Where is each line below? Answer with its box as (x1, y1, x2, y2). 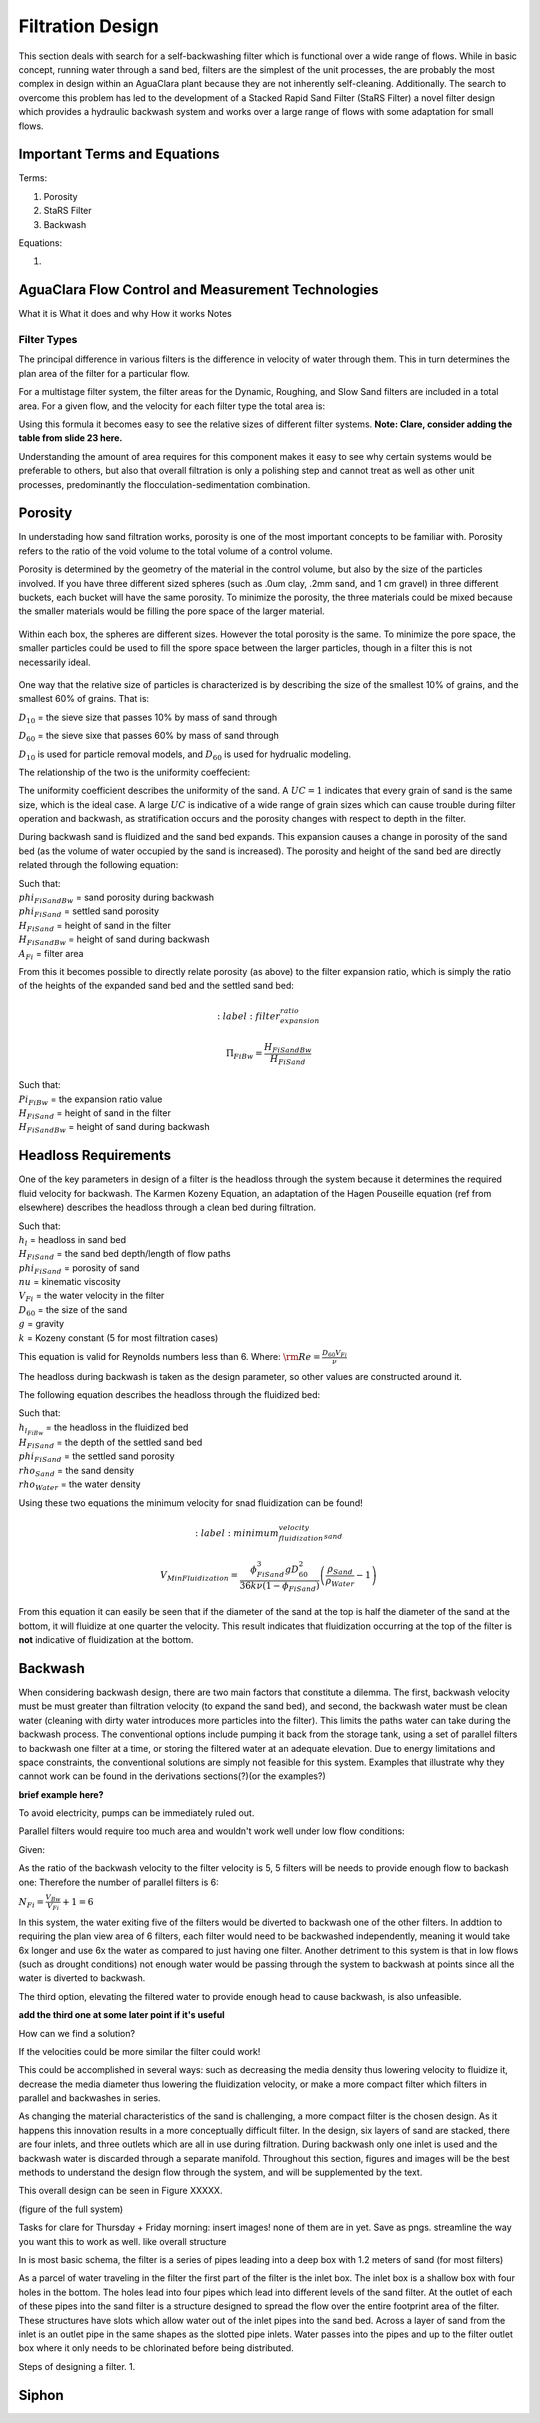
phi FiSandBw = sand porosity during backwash (18, 891, 215, 905)
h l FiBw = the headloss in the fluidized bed (18, 1421, 189, 1437)
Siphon (18, 2386, 64, 2404)
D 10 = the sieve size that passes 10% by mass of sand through (18, 711, 278, 725)
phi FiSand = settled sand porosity (18, 905, 160, 920)
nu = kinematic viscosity (18, 1276, 121, 1288)
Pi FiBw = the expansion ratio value (18, 1093, 163, 1107)
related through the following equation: (18, 859, 179, 871)
